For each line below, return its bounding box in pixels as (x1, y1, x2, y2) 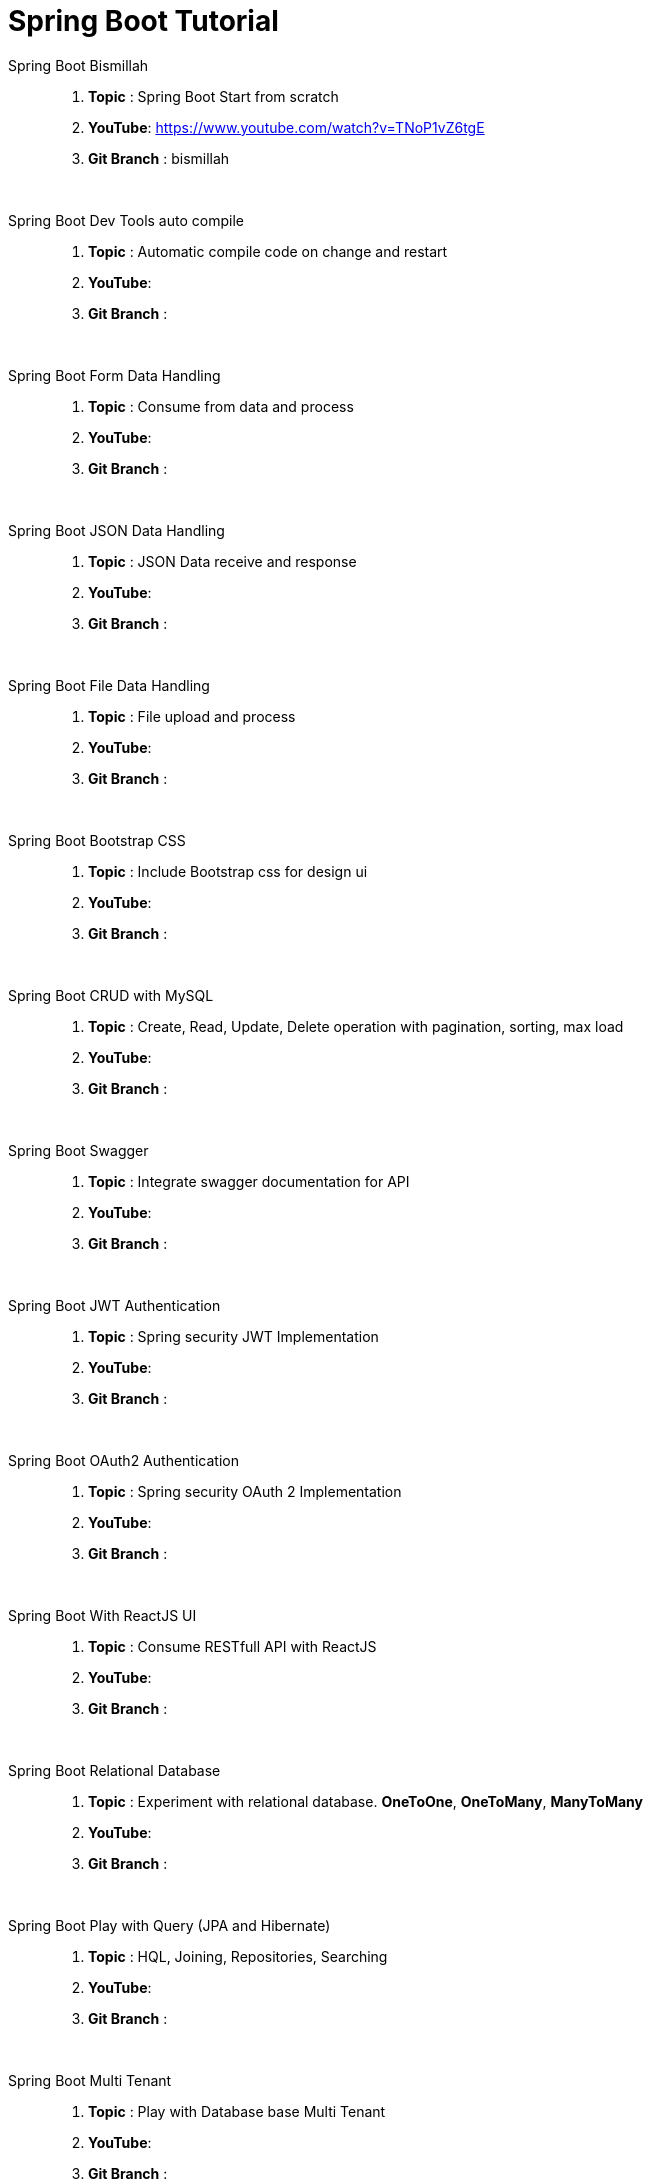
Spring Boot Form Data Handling (8, 366, 221, 384)
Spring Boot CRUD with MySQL (8, 986, 214, 1004)
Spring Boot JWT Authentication (8, 1296, 221, 1314)
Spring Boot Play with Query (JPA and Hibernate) (8, 1916, 331, 1934)
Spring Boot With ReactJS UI (8, 1606, 197, 1624)
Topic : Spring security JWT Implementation (88, 1327, 379, 1345)
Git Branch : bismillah (88, 149, 230, 167)
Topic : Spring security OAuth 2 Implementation (88, 1482, 402, 1500)
